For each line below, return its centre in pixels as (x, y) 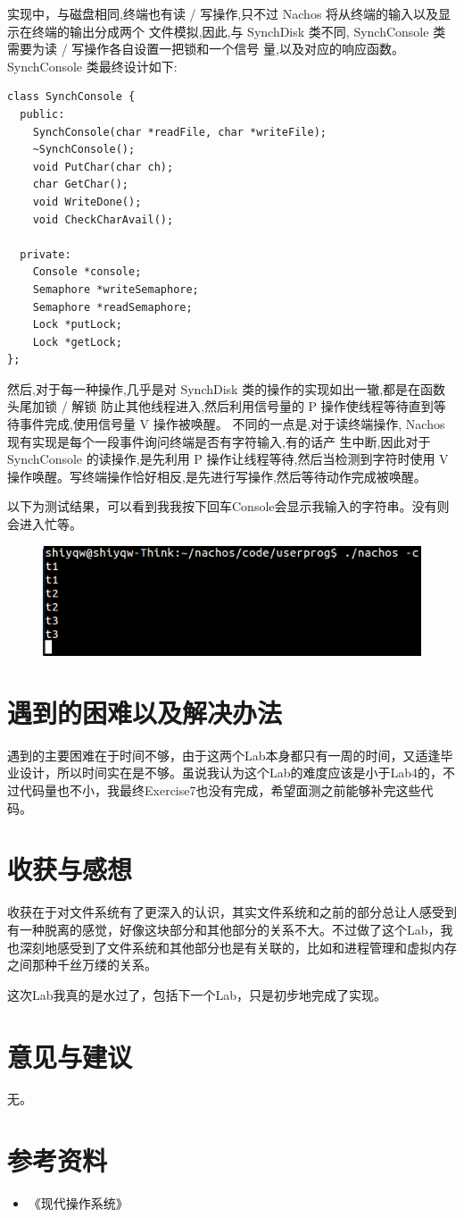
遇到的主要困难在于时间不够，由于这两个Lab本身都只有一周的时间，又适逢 (224, 755)
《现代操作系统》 (78, 1203)
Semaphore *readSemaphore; (112, 307)
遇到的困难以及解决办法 (145, 712)
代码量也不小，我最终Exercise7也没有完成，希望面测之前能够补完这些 (220, 790)
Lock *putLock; (77, 325)
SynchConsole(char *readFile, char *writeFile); (179, 132)
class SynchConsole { (71, 97)
